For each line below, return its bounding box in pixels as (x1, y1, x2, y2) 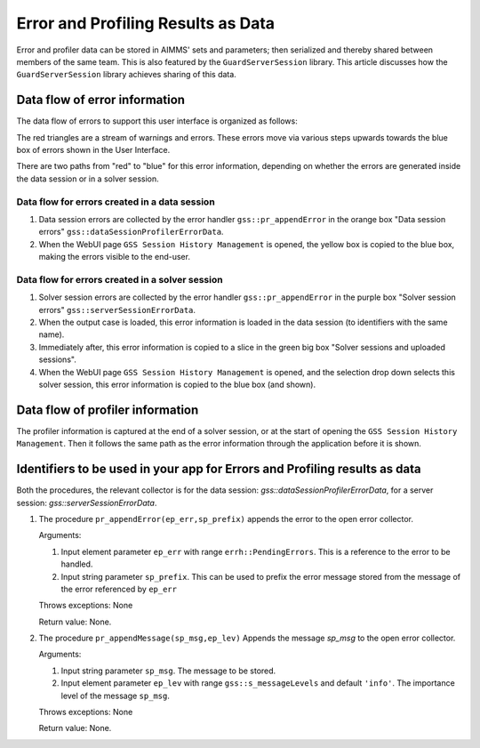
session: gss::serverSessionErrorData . (16, 497, 157, 508)
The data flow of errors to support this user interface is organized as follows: (16, 116, 298, 126)
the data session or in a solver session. (16, 173, 159, 184)
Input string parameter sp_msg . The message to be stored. (60, 665, 276, 676)
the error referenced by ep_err (60, 583, 178, 594)
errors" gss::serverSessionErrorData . (38, 304, 196, 315)
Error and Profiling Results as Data (16, 13, 276, 33)
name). (38, 329, 65, 340)
